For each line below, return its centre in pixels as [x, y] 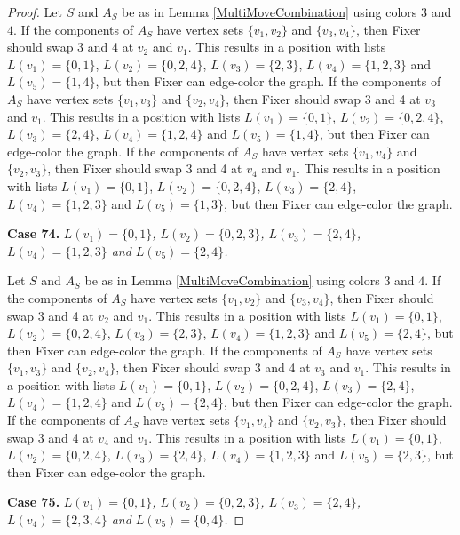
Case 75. [34, 502]
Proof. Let [35, 12]
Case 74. [34, 233]
